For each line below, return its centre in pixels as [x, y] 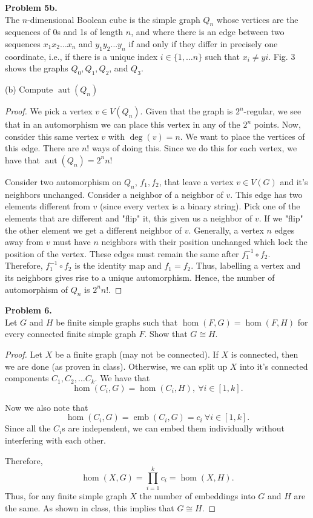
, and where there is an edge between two [208, 32]
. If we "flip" [281, 218]
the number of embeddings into [197, 496]
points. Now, [277, 124]
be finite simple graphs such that [117, 322]
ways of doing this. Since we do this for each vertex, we [194, 148]
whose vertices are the [257, 19]
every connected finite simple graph [71, 334]
